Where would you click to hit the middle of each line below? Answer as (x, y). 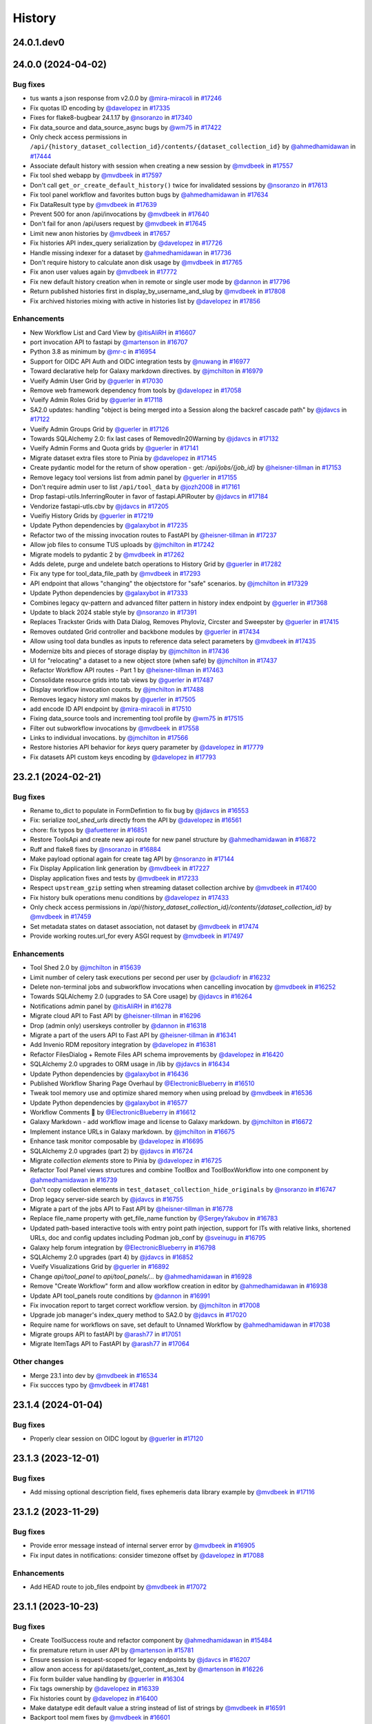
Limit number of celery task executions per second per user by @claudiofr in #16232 (150, 977)
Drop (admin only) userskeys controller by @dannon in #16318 (118, 1025)
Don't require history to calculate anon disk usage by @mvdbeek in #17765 (136, 262)
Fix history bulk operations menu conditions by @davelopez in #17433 (130, 897)
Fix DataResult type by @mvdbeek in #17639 (94, 204)
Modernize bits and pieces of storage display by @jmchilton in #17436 (130, 651)
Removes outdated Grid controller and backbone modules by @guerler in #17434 (145, 632)
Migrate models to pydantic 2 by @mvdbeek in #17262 (107, 554)
